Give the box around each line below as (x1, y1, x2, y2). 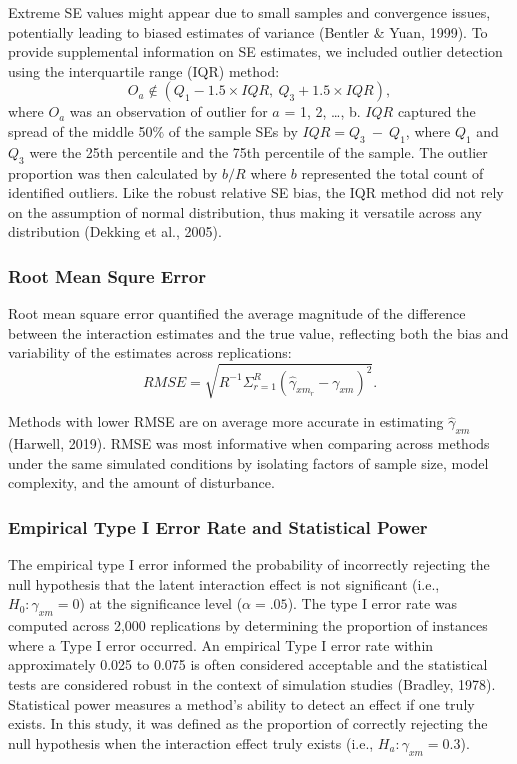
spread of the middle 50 (8, 120, 153, 141)
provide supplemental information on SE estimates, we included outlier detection (8, 41, 503, 62)
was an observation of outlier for (69, 101, 268, 122)
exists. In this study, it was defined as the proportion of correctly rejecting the (8, 713, 488, 734)
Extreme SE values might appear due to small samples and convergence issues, (8, 2, 491, 22)
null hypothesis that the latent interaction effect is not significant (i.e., (8, 573, 440, 594)
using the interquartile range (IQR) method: (8, 60, 280, 81)
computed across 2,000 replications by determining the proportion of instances (8, 615, 488, 636)
